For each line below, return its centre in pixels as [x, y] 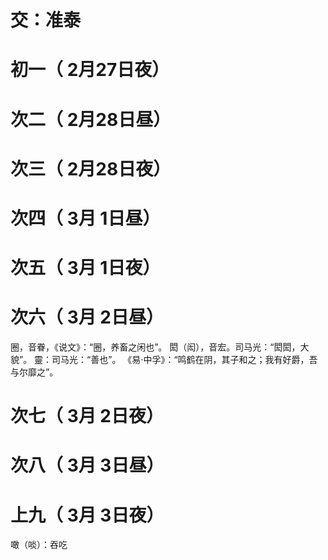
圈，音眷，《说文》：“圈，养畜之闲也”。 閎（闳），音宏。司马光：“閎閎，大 [160, 347]
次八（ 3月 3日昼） [87, 465]
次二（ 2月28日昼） [91, 119]
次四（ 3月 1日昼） [85, 218]
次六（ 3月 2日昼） [87, 317]
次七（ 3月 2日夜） [87, 416]
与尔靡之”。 [34, 372]
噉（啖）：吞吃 [39, 545]
